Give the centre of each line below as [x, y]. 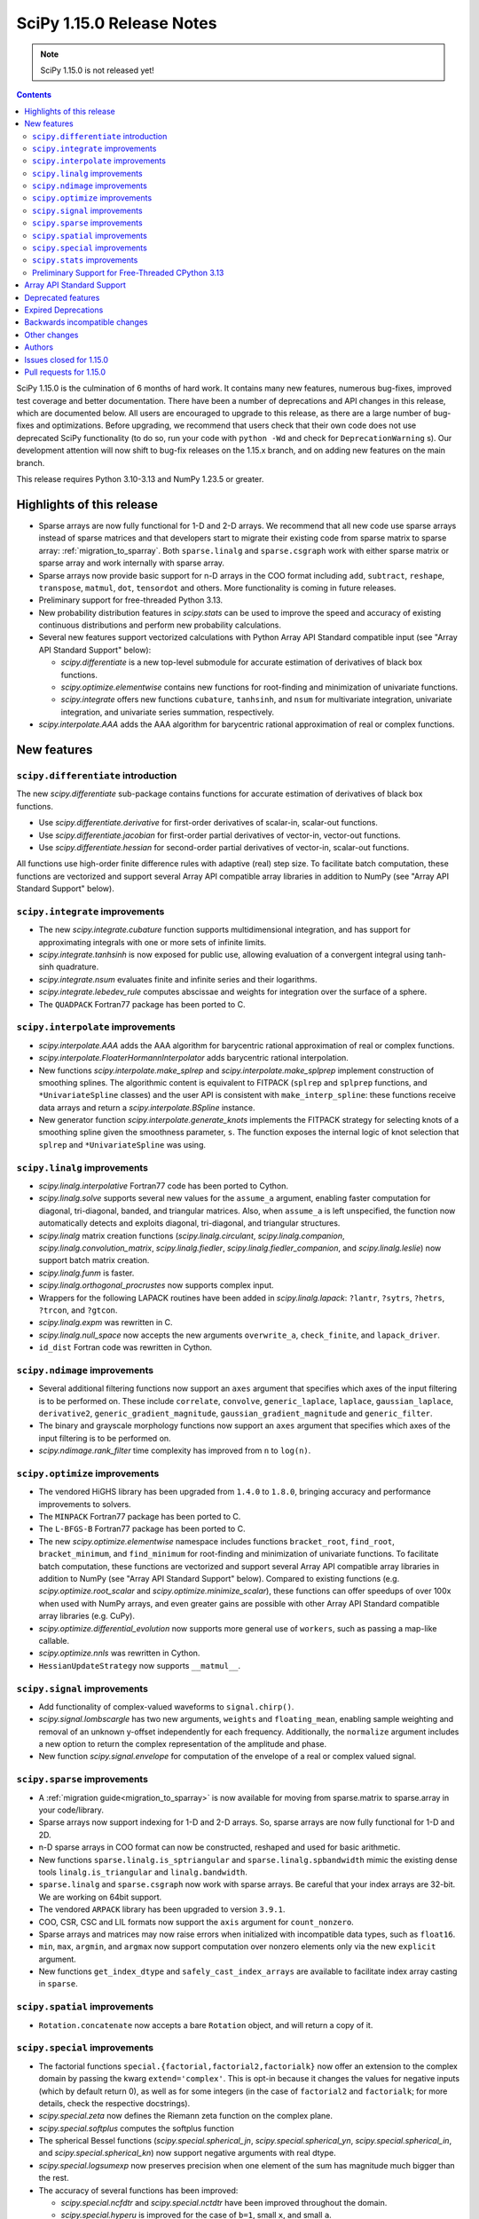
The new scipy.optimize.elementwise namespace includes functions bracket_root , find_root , [216, 1541]
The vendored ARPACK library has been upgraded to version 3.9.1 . [162, 1909]
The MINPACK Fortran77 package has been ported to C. [140, 1517]
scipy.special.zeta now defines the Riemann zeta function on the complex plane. [185, 2116]
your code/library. [71, 1810]
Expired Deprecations [64, 310]
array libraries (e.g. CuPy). [87, 1616]
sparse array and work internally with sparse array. [132, 563]
